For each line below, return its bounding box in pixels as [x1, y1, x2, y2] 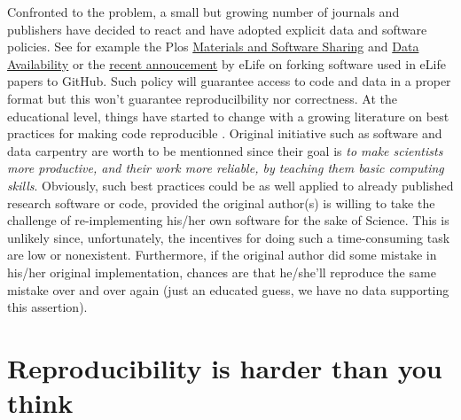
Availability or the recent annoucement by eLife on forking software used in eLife [7, 54, 446, 73]
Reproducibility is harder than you [7, 349, 442, 385]
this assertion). [7, 298, 88, 316]
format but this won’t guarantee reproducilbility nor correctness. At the [7, 89, 397, 107]
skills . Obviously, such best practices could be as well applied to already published [7, 175, 454, 194]
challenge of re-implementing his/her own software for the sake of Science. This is [7, 211, 449, 229]
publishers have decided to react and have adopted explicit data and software [7, 19, 427, 38]
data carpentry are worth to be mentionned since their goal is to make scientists [7, 141, 443, 159]
